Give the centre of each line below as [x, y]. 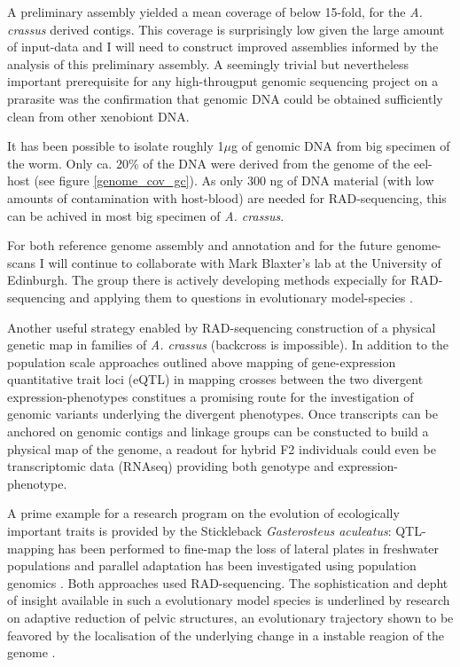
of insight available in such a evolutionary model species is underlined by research [229, 600]
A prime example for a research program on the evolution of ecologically [203, 513]
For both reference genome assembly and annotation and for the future [200, 245]
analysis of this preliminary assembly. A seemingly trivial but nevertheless [208, 63]
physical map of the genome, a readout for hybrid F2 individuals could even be [222, 448]
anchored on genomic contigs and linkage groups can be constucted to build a [218, 432]
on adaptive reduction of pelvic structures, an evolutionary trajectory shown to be [230, 617]
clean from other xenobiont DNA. [98, 116]
